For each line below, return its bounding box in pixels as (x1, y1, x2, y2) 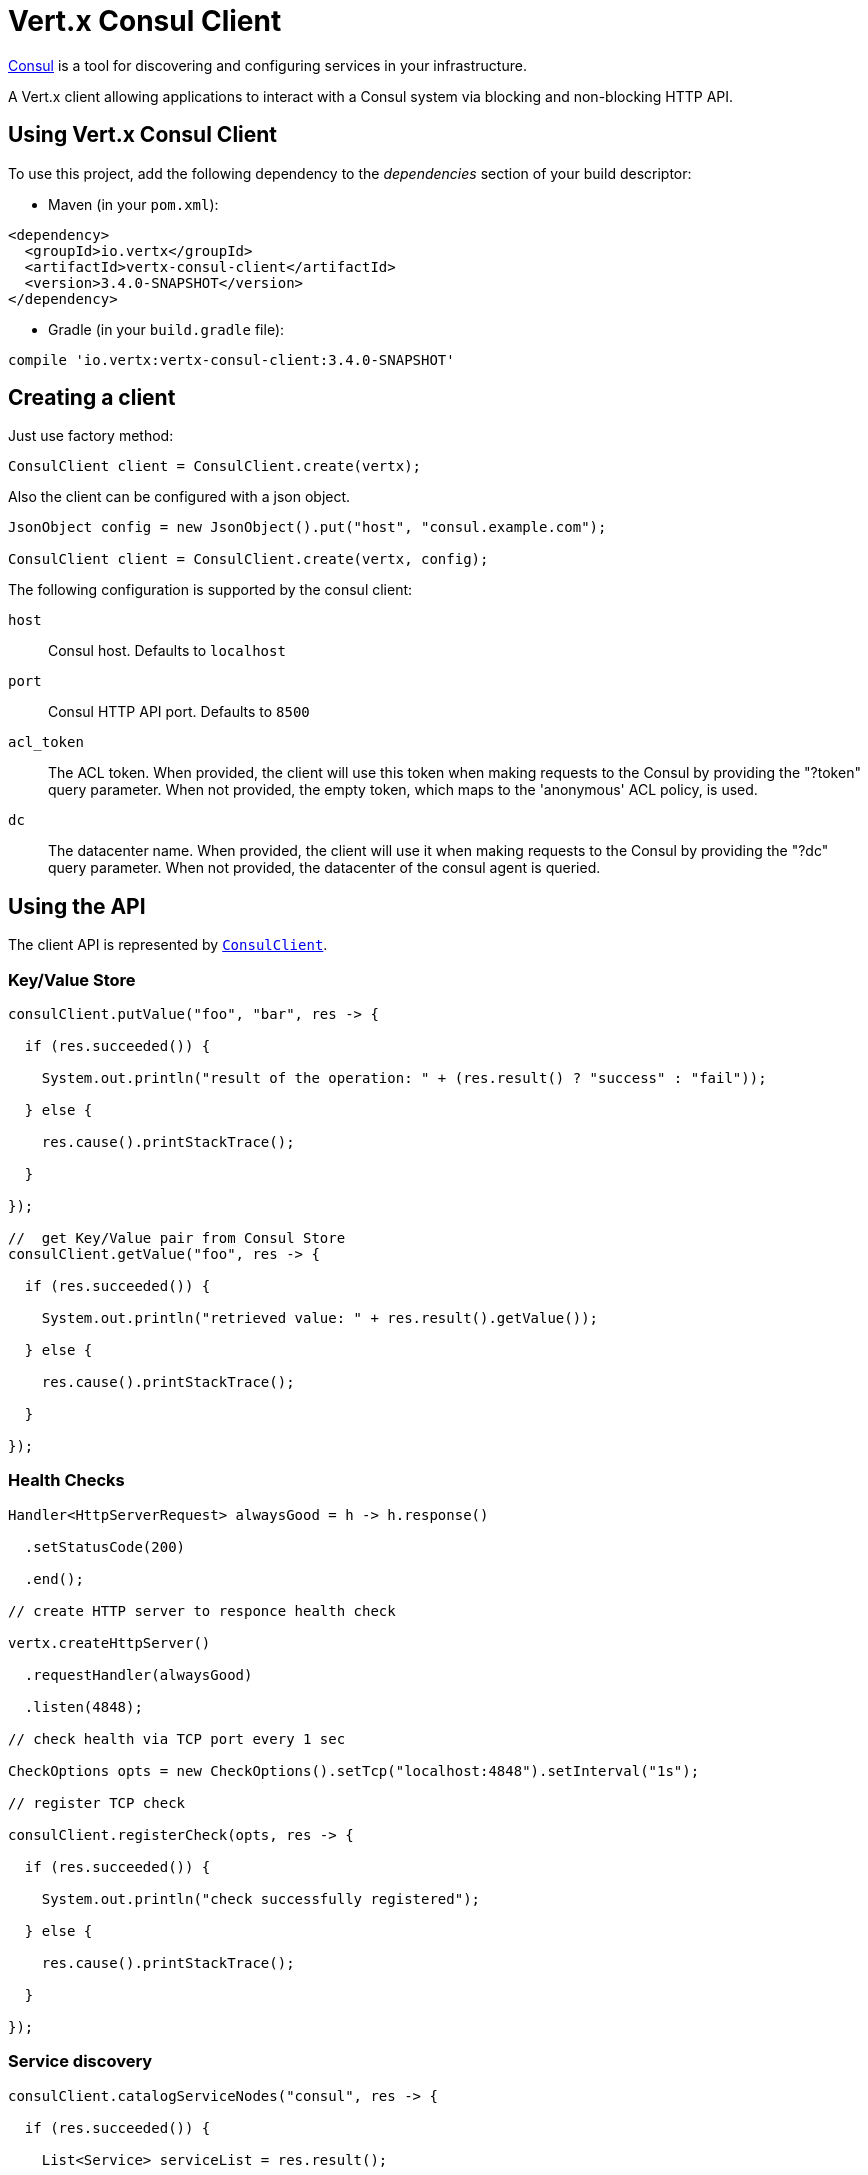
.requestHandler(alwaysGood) (24, 1666, 253, 1683)
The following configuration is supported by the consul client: (8, 581, 413, 599)
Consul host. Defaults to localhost (48, 642, 286, 660)
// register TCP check (8, 1794, 186, 1811)
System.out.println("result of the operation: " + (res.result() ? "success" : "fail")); (41, 1070, 767, 1087)
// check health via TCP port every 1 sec (8, 1730, 346, 1747)
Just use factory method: (8, 427, 174, 445)
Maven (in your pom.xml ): (48, 195, 219, 213)
